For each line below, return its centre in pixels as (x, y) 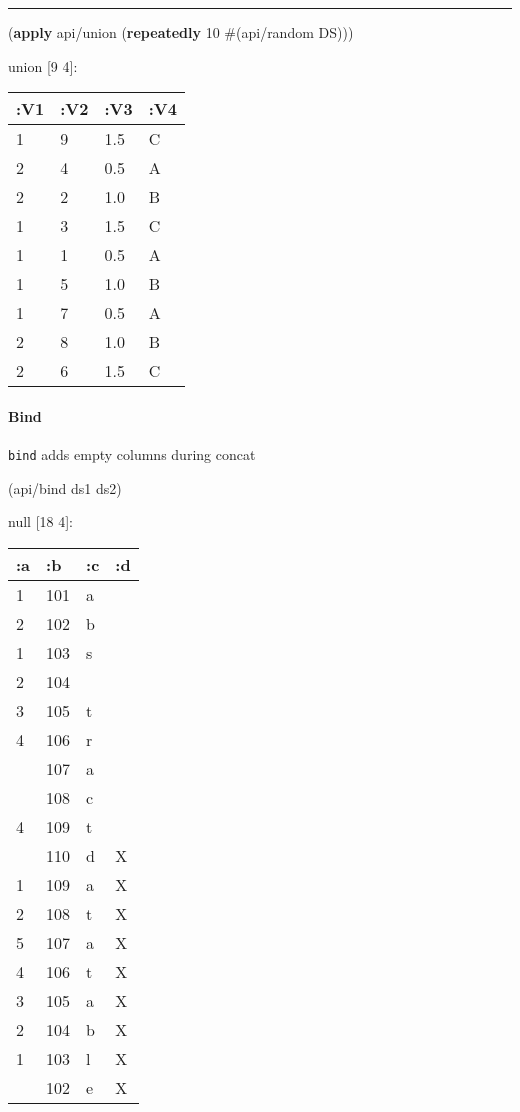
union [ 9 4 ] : (43, 65)
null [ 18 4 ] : (41, 521)
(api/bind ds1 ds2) (65, 487)
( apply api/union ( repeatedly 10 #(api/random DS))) (181, 32)
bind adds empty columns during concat (132, 453)
